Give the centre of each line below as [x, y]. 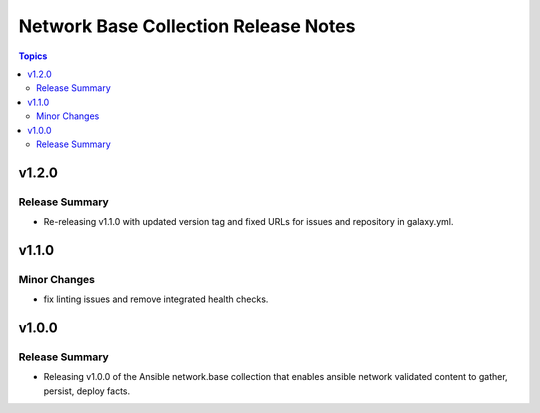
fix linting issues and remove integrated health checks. [156, 299]
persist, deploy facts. [87, 391]
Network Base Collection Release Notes [187, 26]
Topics [33, 56]
